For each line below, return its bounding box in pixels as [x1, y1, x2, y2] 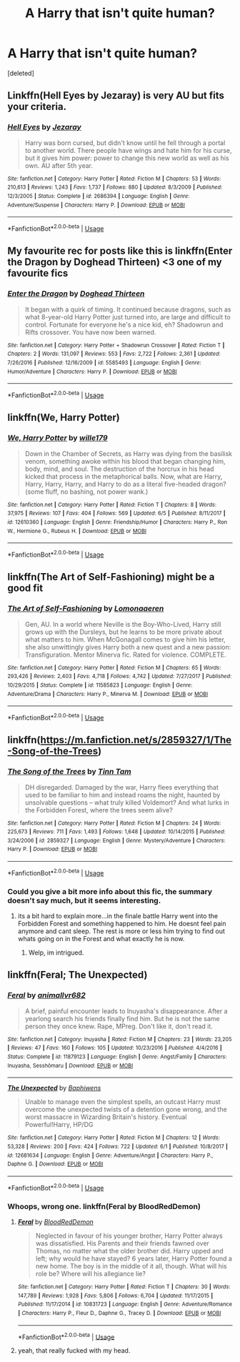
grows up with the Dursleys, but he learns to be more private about [24, 627, 223, 636]
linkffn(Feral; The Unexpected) [7, 969, 148, 981]
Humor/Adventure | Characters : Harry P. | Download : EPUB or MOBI [7, 368, 177, 375]
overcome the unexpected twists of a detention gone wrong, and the [24, 1105, 227, 1114]
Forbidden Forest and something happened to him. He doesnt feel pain [17, 920, 226, 928]
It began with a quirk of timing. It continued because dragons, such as [24, 305, 231, 314]
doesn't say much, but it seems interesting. [7, 895, 161, 905]
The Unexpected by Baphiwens [7, 1084, 101, 1093]
